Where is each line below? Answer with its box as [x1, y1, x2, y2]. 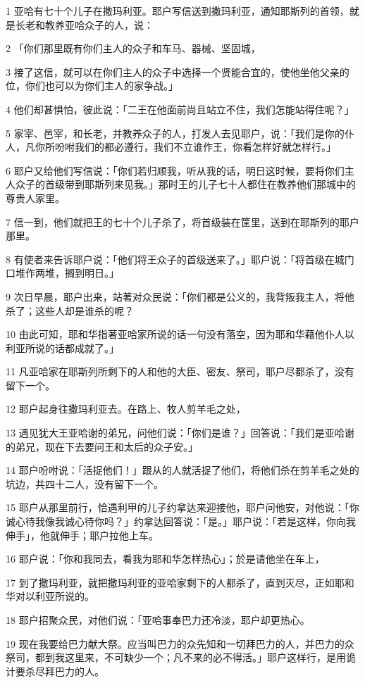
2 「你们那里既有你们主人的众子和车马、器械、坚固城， [6, 41, 261, 56]
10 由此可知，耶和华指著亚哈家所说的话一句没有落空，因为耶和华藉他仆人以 [6, 327, 354, 341]
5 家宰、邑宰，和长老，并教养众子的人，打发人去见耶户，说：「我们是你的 [6, 125, 345, 140]
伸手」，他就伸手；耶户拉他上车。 [6, 527, 159, 542]
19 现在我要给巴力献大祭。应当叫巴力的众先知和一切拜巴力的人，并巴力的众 [6, 636, 354, 651]
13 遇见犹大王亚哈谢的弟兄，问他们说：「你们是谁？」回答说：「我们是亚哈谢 [6, 425, 354, 440]
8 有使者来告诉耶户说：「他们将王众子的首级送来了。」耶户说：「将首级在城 [6, 251, 345, 266]
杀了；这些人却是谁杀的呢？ [6, 303, 134, 318]
